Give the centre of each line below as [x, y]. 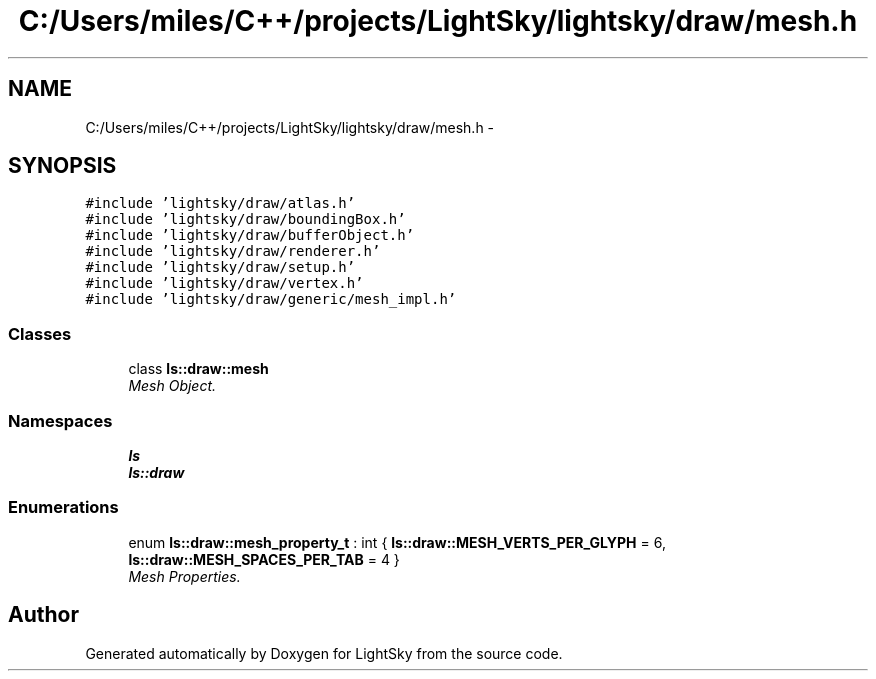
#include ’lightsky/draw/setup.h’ [220, 267]
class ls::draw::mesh [198, 369]
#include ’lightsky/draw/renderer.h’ [233, 251]
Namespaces [60, 420]
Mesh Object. [172, 386]
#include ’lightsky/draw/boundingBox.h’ [245, 219]
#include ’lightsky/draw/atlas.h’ [220, 203]
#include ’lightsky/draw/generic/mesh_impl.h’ [271, 299]
